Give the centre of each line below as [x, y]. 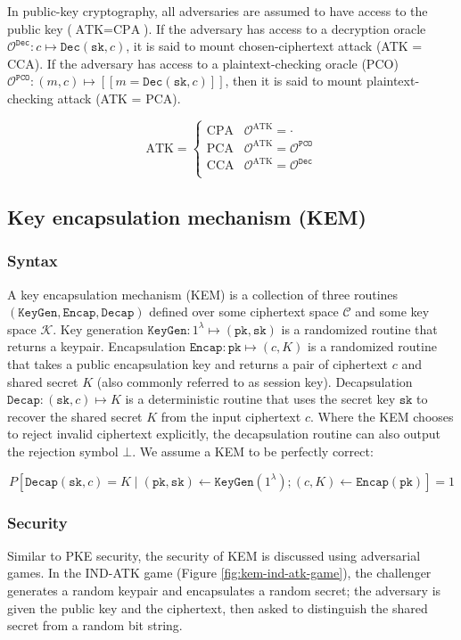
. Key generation [98, 328]
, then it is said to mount [294, 81]
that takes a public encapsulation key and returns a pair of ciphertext [198, 364]
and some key [392, 312]
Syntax [33, 261]
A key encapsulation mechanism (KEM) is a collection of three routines [203, 294]
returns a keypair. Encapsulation [97, 346]
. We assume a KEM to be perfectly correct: [253, 451]
